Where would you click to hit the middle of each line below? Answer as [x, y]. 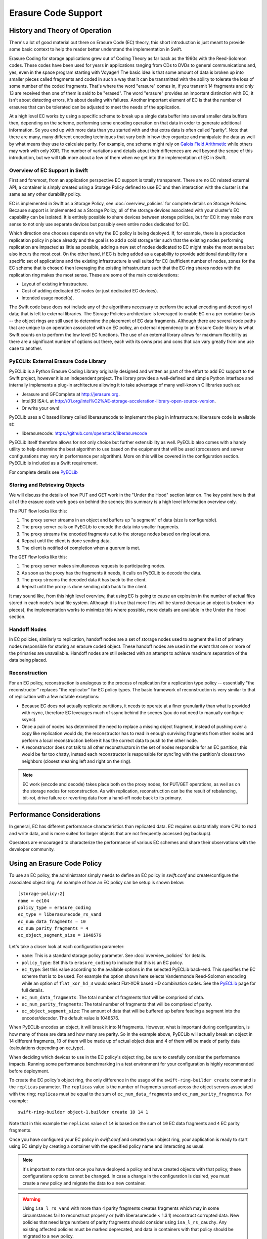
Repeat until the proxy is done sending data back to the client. [85, 587]
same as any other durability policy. [45, 194]
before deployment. [29, 1071]
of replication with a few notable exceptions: [54, 697]
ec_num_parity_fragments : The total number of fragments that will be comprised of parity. [117, 1004]
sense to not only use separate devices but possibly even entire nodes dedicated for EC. [99, 224]
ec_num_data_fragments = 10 [52, 921]
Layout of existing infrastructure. [55, 284]
